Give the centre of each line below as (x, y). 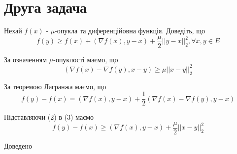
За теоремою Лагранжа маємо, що (55, 86)
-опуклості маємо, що (86, 59)
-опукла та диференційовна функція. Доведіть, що (130, 31)
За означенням (26, 59)
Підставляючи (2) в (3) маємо (49, 117)
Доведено (18, 145)
